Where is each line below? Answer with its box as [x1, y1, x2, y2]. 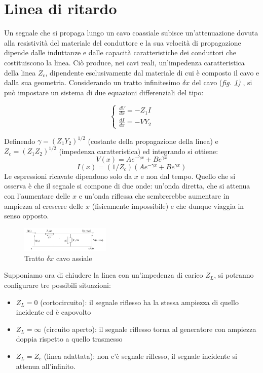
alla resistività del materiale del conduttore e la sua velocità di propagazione [4, 37, 241, 48]
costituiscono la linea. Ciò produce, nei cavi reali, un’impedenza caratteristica [4, 57, 245, 67]
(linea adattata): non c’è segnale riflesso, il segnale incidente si [44, 351, 237, 361]
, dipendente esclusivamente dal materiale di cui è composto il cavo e [45, 67, 259, 78]
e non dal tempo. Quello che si [140, 170, 236, 181]
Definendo [4, 135, 35, 146]
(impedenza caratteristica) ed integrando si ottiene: [59, 145, 218, 156]
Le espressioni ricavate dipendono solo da [4, 170, 132, 181]
